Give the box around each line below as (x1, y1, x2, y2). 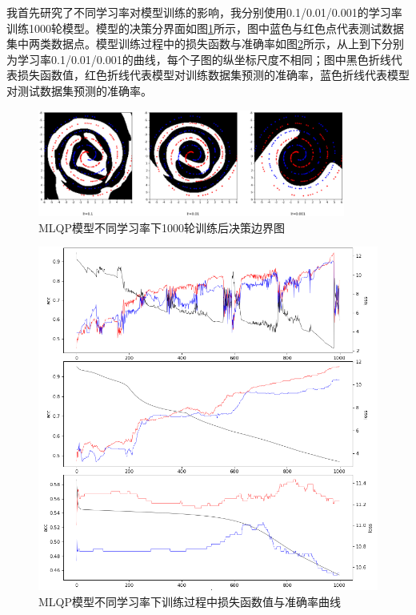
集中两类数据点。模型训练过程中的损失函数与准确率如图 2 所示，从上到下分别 (6, 35, 404, 52)
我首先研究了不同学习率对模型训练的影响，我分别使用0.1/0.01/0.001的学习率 (6, 4, 402, 20)
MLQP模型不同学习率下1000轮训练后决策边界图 (38, 219, 286, 235)
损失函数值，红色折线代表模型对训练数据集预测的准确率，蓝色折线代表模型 (17, 66, 410, 83)
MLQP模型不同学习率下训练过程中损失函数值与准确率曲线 (38, 593, 342, 609)
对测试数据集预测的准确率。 (6, 82, 152, 98)
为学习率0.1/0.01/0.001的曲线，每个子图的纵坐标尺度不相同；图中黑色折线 (6, 50, 391, 67)
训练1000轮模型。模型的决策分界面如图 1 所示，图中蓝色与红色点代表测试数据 (6, 19, 404, 36)
